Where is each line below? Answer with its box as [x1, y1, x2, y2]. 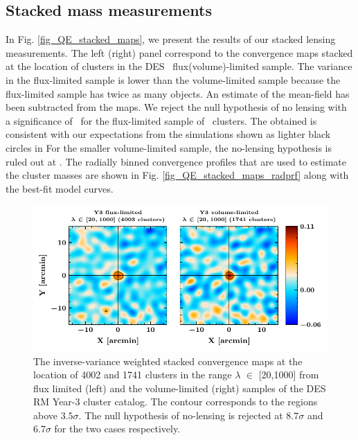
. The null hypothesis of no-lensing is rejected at [78, 407, 283, 422]
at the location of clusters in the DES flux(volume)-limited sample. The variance [6, 59, 352, 73]
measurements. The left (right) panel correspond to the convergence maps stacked [6, 45, 353, 60]
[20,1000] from [258, 367, 319, 382]
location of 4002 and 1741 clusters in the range [33, 367, 232, 382]
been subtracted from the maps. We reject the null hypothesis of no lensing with [6, 100, 347, 114]
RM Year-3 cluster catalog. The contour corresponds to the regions [33, 394, 318, 409]
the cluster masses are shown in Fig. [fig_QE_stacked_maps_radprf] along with [6, 168, 349, 182]
